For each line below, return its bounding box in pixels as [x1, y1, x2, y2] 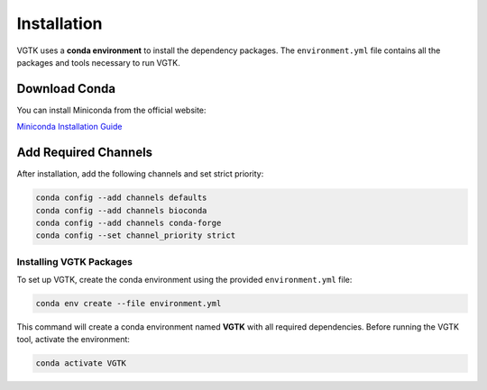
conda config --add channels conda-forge [35, 217, 222, 228]
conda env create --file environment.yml [35, 298, 222, 309]
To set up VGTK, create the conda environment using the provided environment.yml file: [16, 275, 353, 286]
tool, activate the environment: [16, 334, 131, 345]
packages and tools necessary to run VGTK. [16, 57, 180, 68]
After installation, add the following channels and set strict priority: [16, 168, 264, 179]
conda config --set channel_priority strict [35, 231, 236, 240]
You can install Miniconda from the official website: [16, 104, 207, 115]
